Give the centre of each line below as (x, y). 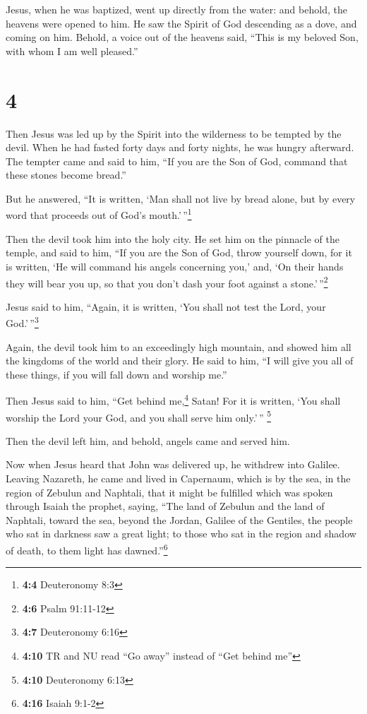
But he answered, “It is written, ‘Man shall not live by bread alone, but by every (181, 198)
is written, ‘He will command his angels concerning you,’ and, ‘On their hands (175, 266)
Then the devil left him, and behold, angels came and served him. (148, 440)
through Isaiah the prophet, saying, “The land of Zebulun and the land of (165, 506)
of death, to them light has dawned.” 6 (87, 549)
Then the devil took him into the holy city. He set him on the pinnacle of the (173, 238)
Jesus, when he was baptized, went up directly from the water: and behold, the (176, 9)
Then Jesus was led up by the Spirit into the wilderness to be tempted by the (174, 133)
